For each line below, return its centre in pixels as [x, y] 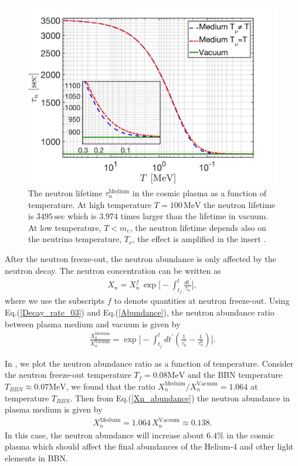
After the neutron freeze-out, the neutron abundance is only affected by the [140, 258]
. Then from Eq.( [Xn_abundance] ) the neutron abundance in [180, 398]
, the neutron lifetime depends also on [198, 227]
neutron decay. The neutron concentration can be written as [113, 270]
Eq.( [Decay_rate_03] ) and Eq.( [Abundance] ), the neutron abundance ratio [140, 312]
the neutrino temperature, [75, 239]
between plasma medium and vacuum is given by [93, 323]
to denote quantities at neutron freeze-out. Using [202, 301]
